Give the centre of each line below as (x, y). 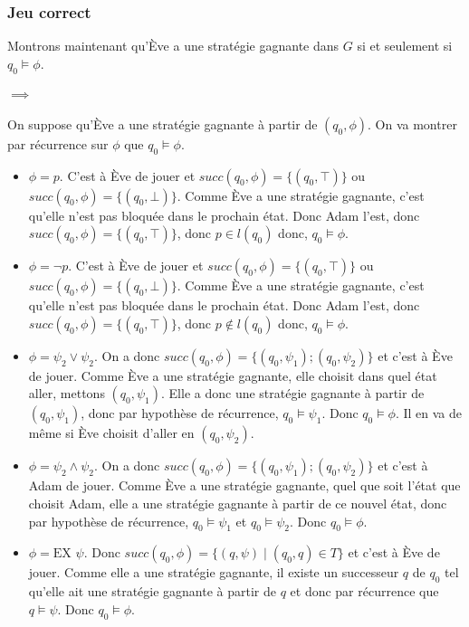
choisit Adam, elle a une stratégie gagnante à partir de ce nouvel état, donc (238, 503)
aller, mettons (67, 393)
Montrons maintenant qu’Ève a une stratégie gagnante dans (173, 46)
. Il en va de (429, 413)
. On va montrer (412, 123)
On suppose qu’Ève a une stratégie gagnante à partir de (163, 123)
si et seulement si (405, 46)
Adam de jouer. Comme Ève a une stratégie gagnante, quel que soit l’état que (244, 485)
